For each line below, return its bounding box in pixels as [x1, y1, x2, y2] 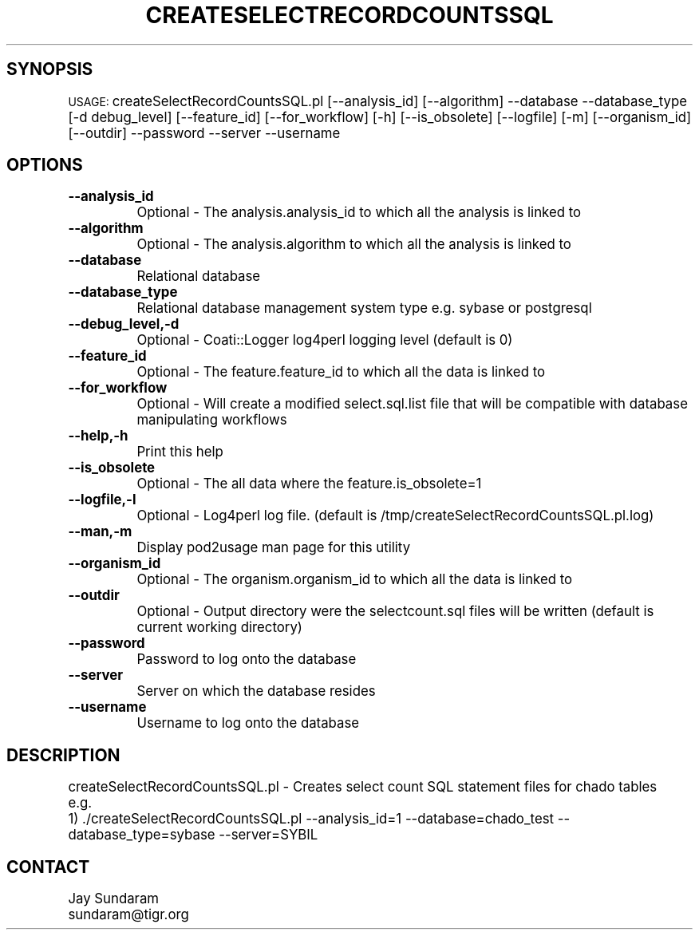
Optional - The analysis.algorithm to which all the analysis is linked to [136, 236, 571, 253]
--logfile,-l [68, 492, 136, 508]
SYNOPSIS [6, 59, 93, 80]
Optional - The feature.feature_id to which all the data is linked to [136, 364, 546, 381]
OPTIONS [6, 155, 83, 176]
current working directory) [136, 619, 302, 636]
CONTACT [6, 856, 90, 877]
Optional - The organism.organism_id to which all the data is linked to [136, 571, 573, 588]
